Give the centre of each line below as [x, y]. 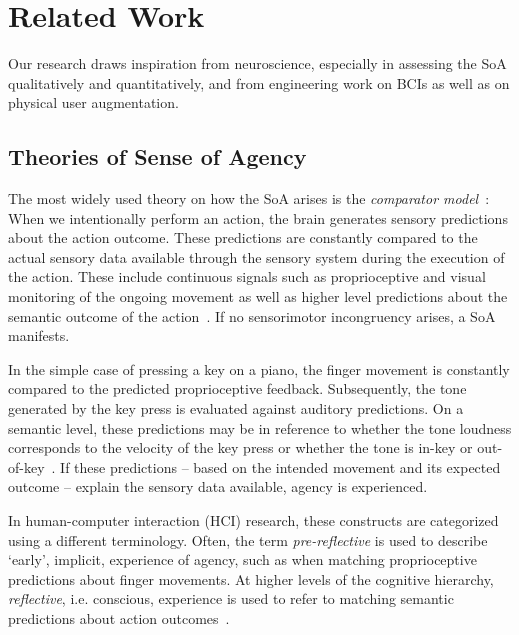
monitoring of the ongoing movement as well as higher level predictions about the [258, 296]
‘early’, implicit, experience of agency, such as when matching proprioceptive [242, 559]
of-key [26, 466]
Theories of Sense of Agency [157, 156]
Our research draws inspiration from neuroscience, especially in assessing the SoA [257, 63]
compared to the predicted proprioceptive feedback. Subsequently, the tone [237, 388]
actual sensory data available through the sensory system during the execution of [256, 256]
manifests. [39, 335]
